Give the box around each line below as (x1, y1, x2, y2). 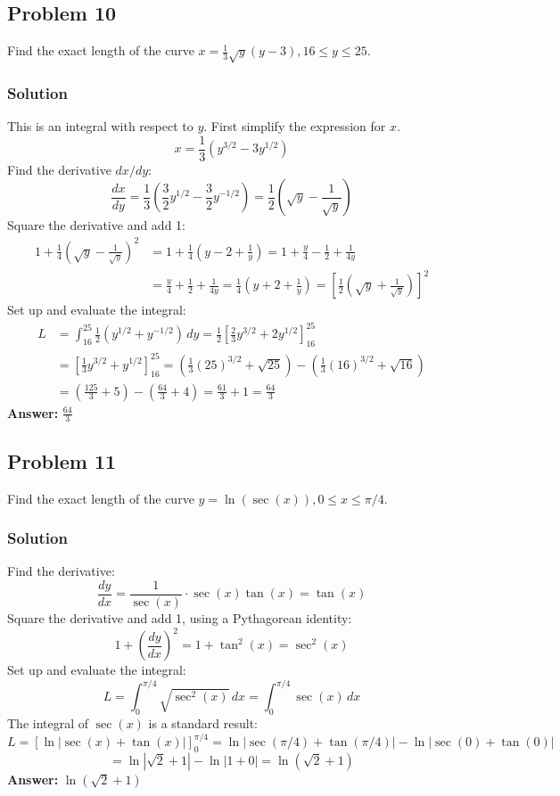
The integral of (7, 714, 89, 733)
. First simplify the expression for (203, 117, 386, 135)
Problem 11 (7, 447, 117, 474)
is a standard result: (148, 714, 258, 733)
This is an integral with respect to (7, 117, 194, 135)
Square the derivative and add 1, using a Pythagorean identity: (7, 609, 352, 628)
